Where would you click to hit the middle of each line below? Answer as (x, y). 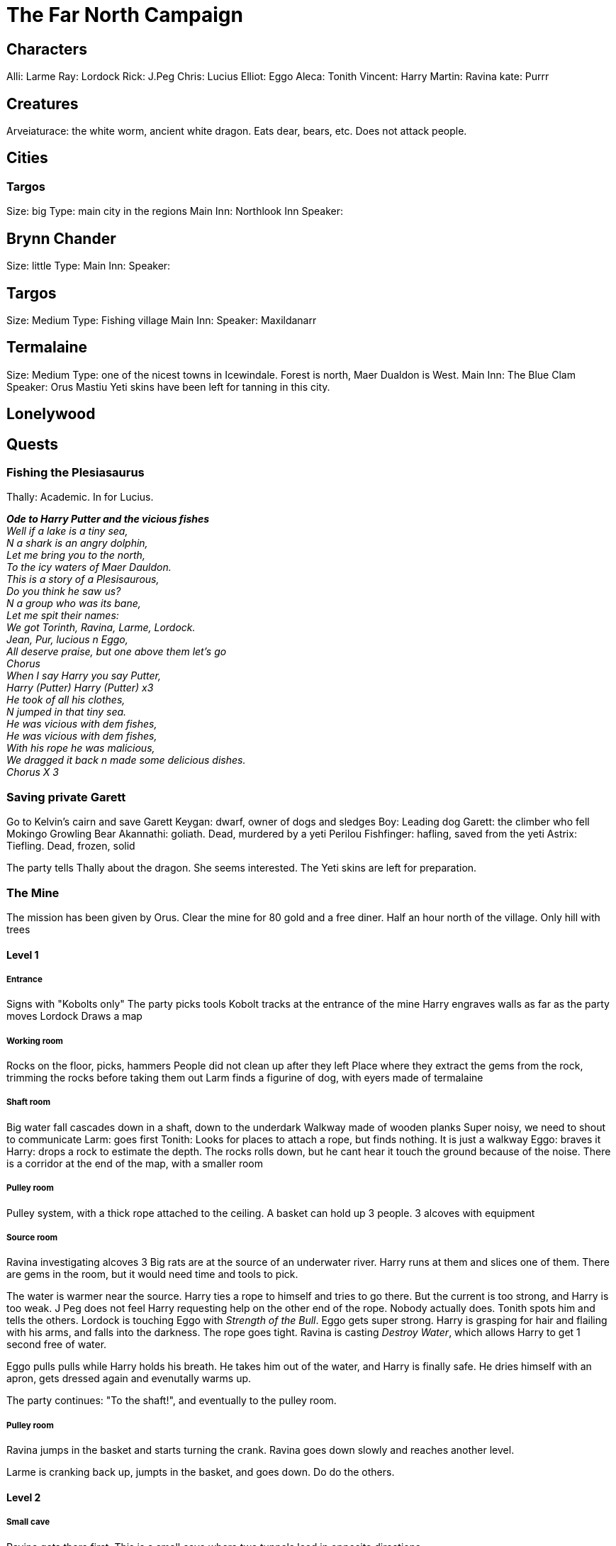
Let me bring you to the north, (76, 555)
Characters (47, 49)
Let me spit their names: (63, 616)
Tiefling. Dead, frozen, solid (71, 846)
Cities (27, 158)
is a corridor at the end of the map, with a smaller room (135, 1163)
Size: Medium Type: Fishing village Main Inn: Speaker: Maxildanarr (162, 320)
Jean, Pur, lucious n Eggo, (67, 640)
